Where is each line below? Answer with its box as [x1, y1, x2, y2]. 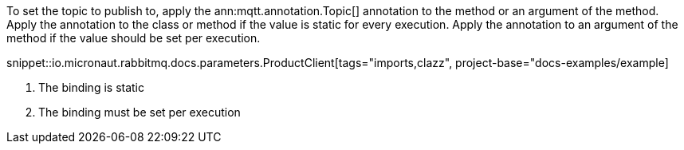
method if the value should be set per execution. [6, 31, 261, 45]
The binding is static [38, 81, 144, 94]
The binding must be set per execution [38, 105, 241, 119]
